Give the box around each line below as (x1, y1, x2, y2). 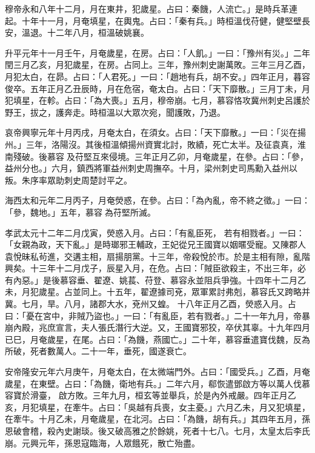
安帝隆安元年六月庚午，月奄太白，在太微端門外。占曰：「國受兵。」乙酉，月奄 (5, 365, 310, 378)
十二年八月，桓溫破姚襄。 (47, 26, 149, 39)
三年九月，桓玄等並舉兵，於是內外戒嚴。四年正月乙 (92, 389, 296, 402)
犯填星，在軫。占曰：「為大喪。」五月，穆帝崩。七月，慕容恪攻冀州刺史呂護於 (5, 94, 310, 107)
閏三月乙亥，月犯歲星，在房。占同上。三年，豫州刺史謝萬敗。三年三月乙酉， (5, 58, 310, 71)
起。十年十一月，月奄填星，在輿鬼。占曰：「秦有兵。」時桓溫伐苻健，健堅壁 (5, 14, 302, 27)
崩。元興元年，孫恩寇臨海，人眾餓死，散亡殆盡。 (5, 436, 200, 449)
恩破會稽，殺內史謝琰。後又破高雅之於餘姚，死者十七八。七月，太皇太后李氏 (5, 425, 310, 437)
